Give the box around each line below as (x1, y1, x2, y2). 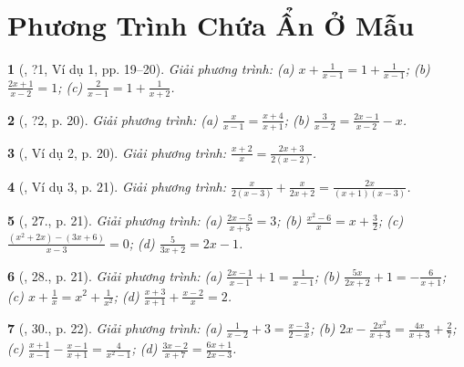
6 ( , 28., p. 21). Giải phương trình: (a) (7, 266, 222, 285)
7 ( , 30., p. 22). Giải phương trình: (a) (7, 319, 222, 338)
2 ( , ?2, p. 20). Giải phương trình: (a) (7, 110, 218, 129)
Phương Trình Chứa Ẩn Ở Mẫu (7, 6, 415, 44)
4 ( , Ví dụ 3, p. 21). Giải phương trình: (7, 176, 226, 195)
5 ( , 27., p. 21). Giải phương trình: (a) (7, 211, 222, 230)
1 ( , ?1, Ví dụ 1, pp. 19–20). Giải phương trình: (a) (7, 59, 294, 79)
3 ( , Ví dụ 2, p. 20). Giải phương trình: (7, 142, 226, 162)
